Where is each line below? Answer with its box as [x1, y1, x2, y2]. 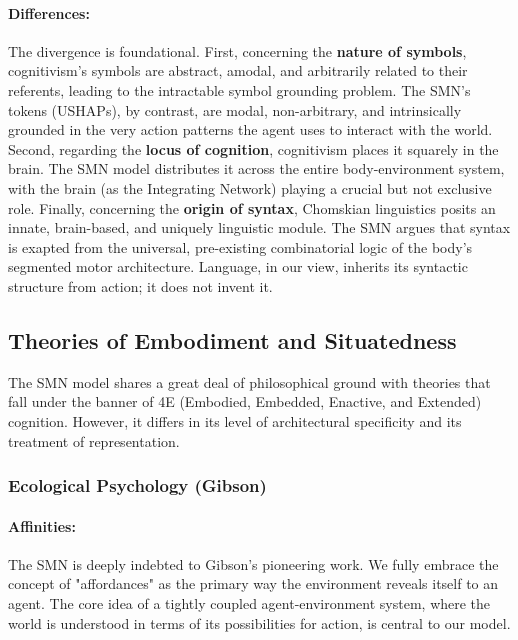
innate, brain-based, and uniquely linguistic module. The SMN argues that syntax [8, 217, 511, 238]
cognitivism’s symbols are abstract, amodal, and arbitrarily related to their [8, 60, 468, 81]
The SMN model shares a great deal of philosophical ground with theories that [8, 371, 491, 392]
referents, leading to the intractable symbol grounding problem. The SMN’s [8, 79, 471, 100]
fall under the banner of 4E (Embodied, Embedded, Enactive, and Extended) [8, 391, 482, 412]
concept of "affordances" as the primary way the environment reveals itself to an [8, 573, 499, 594]
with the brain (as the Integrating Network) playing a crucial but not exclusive [8, 177, 492, 198]
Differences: [8, 2, 90, 23]
